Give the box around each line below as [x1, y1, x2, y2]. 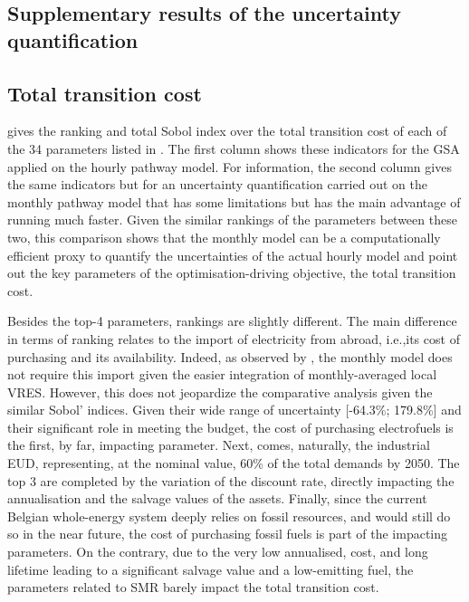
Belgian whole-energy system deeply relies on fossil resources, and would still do [7, 506, 451, 525]
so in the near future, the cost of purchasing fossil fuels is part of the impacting [7, 524, 448, 543]
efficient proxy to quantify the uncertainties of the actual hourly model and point [7, 245, 458, 264]
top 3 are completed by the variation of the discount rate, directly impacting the [7, 471, 455, 490]
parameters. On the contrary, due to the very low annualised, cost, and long [7, 542, 428, 561]
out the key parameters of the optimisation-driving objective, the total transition [7, 263, 456, 282]
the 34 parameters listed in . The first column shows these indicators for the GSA [7, 139, 460, 158]
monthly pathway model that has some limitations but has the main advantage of [7, 192, 461, 211]
